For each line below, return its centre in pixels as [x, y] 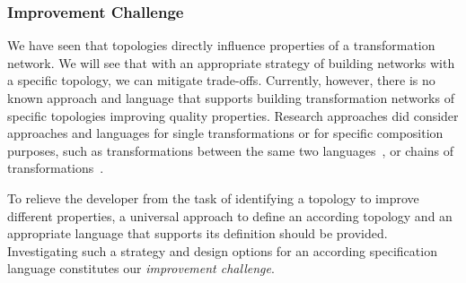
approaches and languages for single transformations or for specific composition [225, 133]
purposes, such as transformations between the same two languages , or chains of [231, 150]
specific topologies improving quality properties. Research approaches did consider [233, 115]
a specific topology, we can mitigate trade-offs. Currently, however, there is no [221, 80]
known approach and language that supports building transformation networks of [231, 98]
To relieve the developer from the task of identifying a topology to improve [213, 197]
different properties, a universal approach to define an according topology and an [230, 215]
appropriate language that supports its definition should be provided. [198, 233]
